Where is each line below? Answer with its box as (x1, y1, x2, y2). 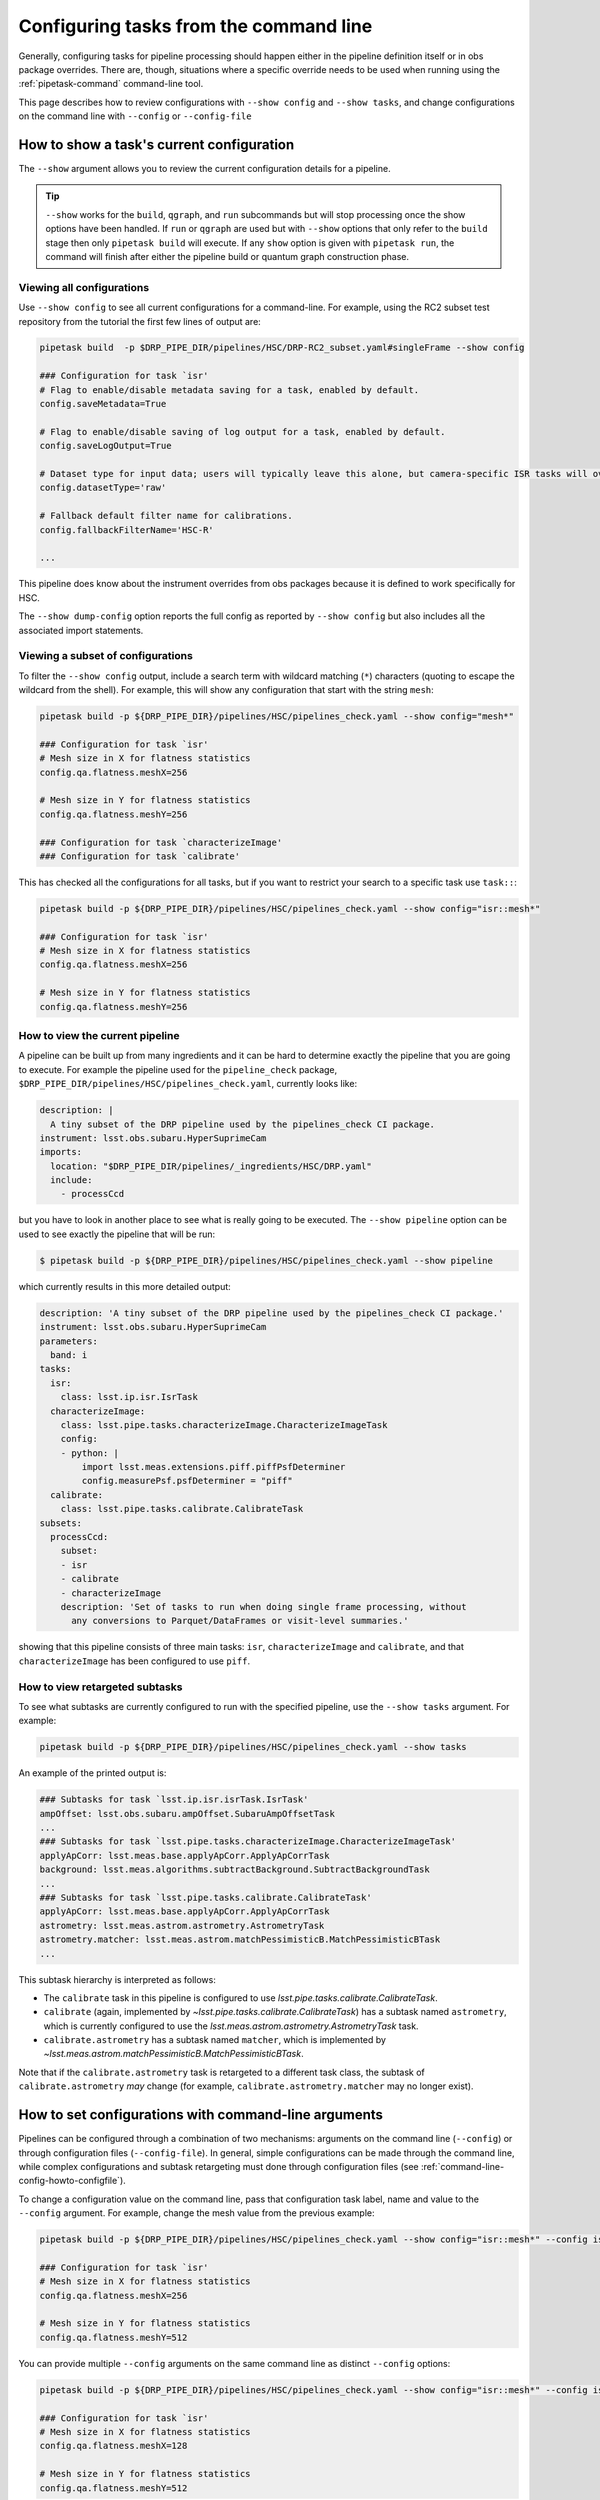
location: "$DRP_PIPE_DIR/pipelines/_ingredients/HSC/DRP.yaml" (50, 1160, 372, 1172)
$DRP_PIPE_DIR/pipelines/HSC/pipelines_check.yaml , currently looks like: (18, 1078, 358, 1090)
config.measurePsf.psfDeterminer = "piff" (81, 1475, 294, 1487)
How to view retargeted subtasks (18, 1680, 183, 1694)
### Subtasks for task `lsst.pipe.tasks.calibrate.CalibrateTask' (39, 1891, 372, 1903)
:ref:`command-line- (420, 2160, 505, 2172)
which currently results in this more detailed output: (18, 1280, 232, 1292)
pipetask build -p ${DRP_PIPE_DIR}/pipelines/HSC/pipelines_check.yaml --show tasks (39, 1741, 467, 1753)
